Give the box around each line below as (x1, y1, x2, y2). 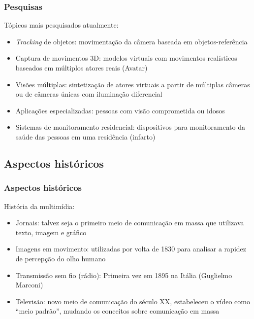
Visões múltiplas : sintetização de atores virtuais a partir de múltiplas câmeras (15, 79, 250, 89)
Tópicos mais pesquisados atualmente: (4, 20, 119, 30)
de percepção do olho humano (15, 253, 106, 263)
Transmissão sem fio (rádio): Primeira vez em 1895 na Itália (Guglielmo (15, 270, 232, 280)
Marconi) (15, 280, 43, 290)
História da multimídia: (4, 201, 75, 211)
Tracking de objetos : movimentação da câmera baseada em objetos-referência (15, 36, 248, 46)
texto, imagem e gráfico (15, 227, 87, 237)
